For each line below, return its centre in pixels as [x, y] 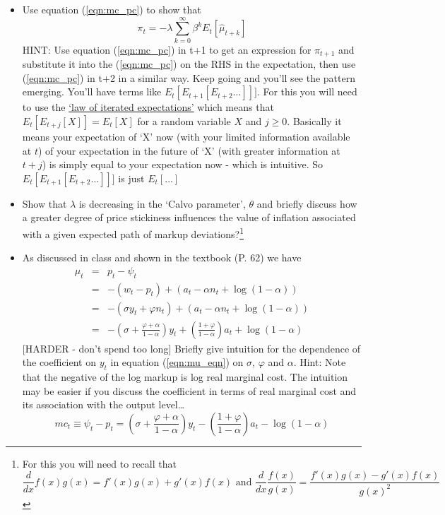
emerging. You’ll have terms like [92, 91]
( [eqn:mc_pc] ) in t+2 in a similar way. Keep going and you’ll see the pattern [189, 77]
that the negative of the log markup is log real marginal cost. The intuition [185, 377]
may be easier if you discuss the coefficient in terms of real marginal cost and [189, 390]
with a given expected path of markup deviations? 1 [133, 232]
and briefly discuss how [307, 203]
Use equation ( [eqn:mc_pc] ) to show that [112, 9]
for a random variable [184, 120]
